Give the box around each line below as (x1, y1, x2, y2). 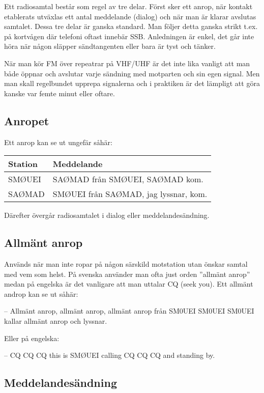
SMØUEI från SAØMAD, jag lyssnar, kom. (52, 188, 208, 200)
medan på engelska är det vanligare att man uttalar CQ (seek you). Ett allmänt (4, 278, 253, 289)
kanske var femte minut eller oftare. (4, 88, 115, 98)
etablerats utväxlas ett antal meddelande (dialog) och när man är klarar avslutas (4, 11, 256, 21)
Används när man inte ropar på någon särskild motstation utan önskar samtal (4, 258, 248, 269)
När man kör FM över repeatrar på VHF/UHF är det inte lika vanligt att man (4, 58, 250, 68)
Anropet (4, 113, 49, 128)
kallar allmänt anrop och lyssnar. (4, 315, 107, 326)
